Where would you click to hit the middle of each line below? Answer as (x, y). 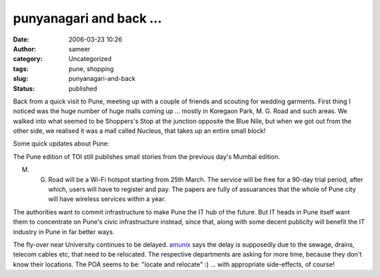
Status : (24, 89)
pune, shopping (91, 69)
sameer (80, 49)
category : (28, 59)
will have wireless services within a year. (107, 199)
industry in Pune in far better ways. (64, 231)
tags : (21, 69)
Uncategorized (90, 59)
